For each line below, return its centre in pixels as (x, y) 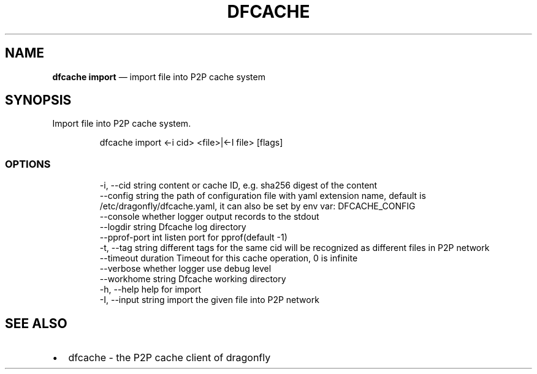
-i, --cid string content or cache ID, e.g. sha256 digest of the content (238, 185)
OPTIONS (28, 164)
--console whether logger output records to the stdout (209, 217)
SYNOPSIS (38, 100)
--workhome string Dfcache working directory (193, 279)
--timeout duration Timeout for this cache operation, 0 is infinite (229, 258)
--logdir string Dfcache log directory (173, 227)
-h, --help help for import (150, 290)
